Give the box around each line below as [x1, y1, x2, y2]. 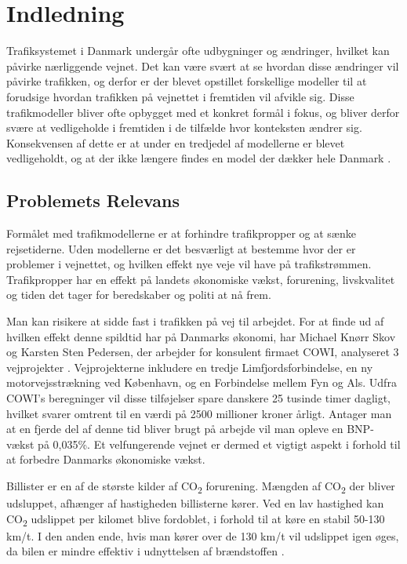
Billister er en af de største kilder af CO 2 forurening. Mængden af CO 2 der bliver [6, 477, 395, 496]
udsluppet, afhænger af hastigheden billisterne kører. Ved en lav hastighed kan [6, 495, 384, 511]
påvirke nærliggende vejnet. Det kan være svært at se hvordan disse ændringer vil [6, 57, 399, 74]
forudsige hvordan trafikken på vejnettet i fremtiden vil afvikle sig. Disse [6, 88, 354, 104]
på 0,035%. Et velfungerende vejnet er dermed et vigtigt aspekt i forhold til [38, 435, 401, 452]
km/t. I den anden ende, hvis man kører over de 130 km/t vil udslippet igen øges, [6, 527, 399, 544]
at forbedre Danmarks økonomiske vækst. [6, 451, 205, 468]
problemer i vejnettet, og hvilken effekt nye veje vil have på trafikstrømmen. [6, 256, 372, 272]
